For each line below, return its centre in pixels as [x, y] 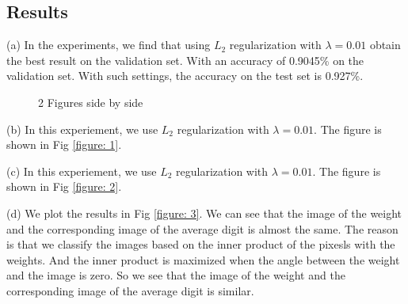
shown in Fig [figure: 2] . [64, 186]
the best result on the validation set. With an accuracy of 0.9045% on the [185, 60]
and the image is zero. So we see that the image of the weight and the [176, 275]
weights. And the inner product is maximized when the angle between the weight [203, 259]
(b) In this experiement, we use [82, 129]
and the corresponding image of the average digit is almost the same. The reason [202, 228]
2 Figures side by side [91, 102]
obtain [385, 45]
